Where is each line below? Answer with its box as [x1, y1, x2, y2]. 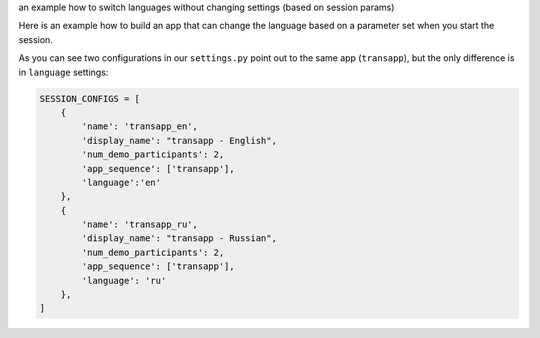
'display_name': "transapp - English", [81, 135, 277, 146]
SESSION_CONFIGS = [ [39, 93, 140, 104]
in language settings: [18, 66, 109, 78]
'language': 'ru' [81, 275, 167, 286]
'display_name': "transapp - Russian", [81, 233, 277, 244]
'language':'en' [81, 176, 162, 188]
